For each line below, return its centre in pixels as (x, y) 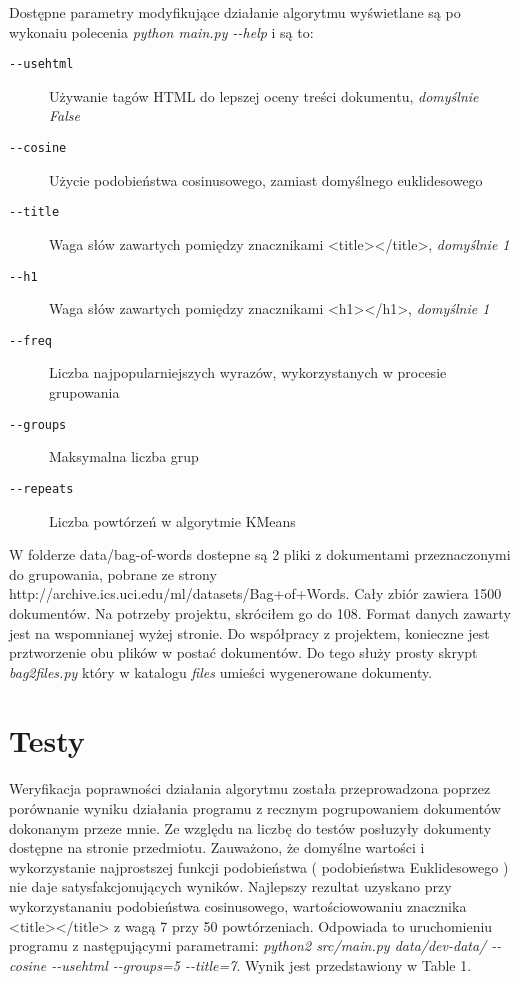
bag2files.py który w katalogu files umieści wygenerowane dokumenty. (221, 671)
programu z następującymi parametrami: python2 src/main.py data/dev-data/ (248, 945)
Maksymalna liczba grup (124, 456)
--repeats (41, 488)
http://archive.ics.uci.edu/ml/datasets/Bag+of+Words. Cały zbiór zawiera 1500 (255, 593)
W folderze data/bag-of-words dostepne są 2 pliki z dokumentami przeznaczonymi (260, 554)
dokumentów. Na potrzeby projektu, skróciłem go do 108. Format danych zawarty (260, 612)
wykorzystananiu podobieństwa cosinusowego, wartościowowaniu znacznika (238, 905)
